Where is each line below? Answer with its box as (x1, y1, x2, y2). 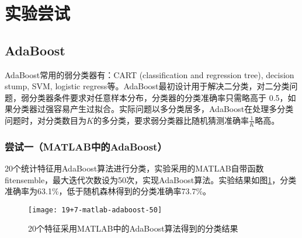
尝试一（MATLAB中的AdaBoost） (5, 139, 167, 153)
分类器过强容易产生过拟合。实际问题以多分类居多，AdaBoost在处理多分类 (12, 103, 294, 115)
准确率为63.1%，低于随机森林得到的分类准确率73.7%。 (5, 185, 211, 197)
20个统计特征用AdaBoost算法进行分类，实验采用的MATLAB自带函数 (5, 162, 264, 174)
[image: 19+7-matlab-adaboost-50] (28, 205, 162, 214)
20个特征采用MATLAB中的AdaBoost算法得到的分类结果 (28, 222, 238, 235)
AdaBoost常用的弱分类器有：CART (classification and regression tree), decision (5, 68, 294, 80)
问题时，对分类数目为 (5, 114, 86, 126)
